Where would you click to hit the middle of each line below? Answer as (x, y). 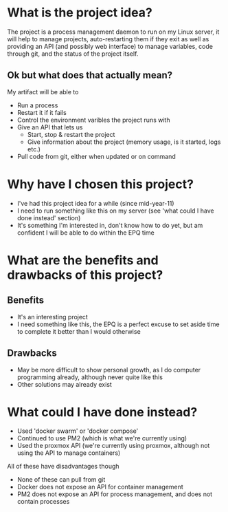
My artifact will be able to (43, 92)
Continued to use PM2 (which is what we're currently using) (102, 438)
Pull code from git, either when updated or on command (96, 156)
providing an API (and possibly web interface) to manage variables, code (110, 46)
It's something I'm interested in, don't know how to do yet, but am (110, 225)
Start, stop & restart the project (71, 134)
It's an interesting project (52, 317)
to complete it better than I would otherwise (79, 331)
